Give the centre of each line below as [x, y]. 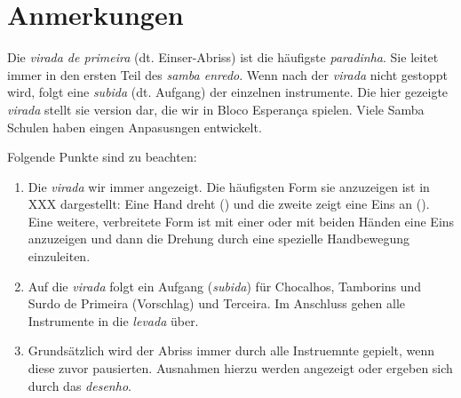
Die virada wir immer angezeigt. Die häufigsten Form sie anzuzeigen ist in [229, 186]
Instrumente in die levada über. [113, 320]
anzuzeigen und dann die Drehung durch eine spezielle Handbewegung [219, 239]
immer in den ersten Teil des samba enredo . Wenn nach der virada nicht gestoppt [227, 74]
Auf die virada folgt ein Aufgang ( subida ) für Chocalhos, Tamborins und [225, 286]
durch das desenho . [79, 385]
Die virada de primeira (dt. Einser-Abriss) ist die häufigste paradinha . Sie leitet [223, 57]
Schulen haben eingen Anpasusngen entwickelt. [135, 127]
